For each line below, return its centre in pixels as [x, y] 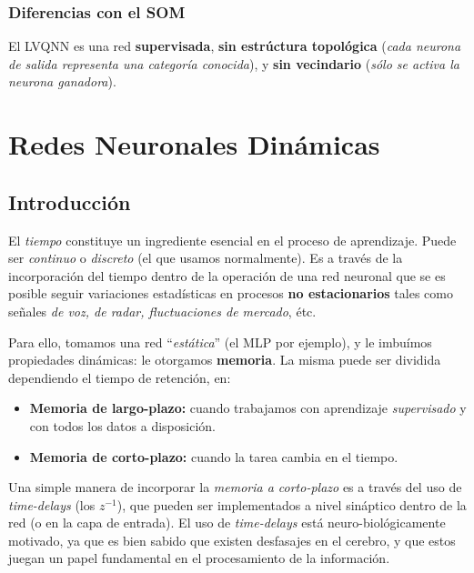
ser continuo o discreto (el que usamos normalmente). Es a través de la [206, 258]
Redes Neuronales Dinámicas [194, 144]
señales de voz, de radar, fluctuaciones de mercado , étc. [162, 311]
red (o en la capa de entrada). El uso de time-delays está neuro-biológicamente [227, 523]
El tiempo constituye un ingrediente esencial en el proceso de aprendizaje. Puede [232, 240]
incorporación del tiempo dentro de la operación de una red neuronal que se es [227, 275]
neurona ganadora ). [62, 81]
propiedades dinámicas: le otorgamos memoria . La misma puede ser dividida [225, 360]
